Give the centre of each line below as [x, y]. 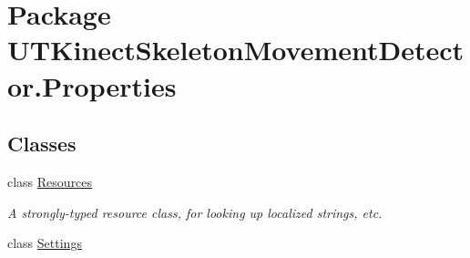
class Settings [45, 243]
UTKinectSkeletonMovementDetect [236, 50]
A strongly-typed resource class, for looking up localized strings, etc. [195, 212]
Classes [42, 144]
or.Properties [92, 85]
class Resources [50, 181]
